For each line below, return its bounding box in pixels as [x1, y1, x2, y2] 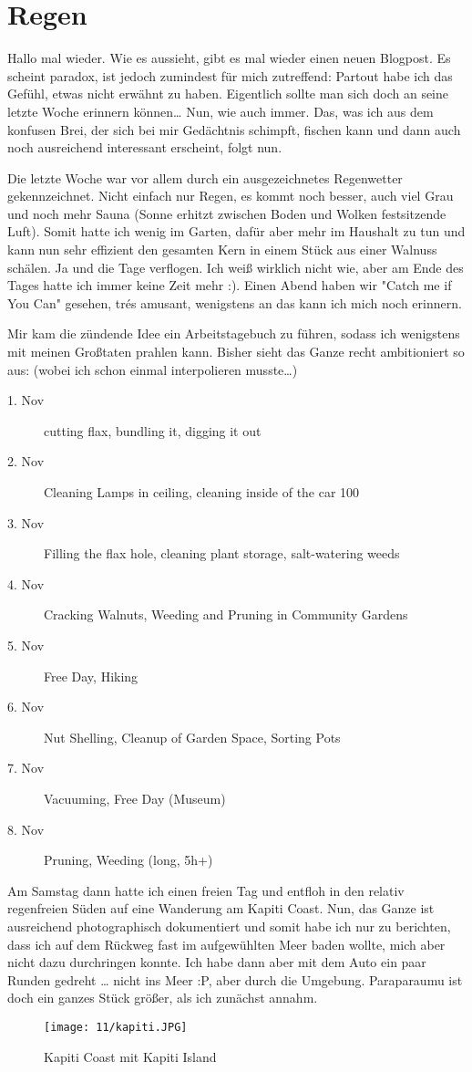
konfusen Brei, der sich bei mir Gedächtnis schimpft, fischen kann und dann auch [7, 120, 461, 139]
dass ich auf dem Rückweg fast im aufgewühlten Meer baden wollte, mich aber [7, 934, 446, 953]
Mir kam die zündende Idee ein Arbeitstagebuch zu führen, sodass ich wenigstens [7, 324, 460, 343]
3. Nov [7, 513, 45, 532]
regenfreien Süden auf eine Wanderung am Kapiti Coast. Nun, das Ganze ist [7, 899, 435, 918]
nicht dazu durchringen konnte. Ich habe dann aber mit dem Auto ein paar [7, 952, 426, 972]
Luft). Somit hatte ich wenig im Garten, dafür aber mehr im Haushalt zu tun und [7, 222, 466, 241]
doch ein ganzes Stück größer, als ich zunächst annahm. [7, 988, 318, 1007]
